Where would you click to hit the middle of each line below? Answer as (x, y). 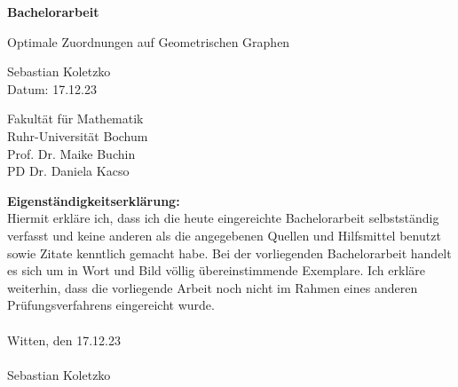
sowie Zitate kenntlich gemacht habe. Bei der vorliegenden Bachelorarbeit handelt (229, 253)
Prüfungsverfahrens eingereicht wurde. (111, 305)
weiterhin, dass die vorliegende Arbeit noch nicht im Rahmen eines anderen (213, 287)
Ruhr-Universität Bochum (78, 135)
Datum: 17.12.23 (52, 88)
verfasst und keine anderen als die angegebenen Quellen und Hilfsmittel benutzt (224, 235)
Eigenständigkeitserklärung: (94, 200)
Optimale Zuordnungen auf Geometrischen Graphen (149, 41)
